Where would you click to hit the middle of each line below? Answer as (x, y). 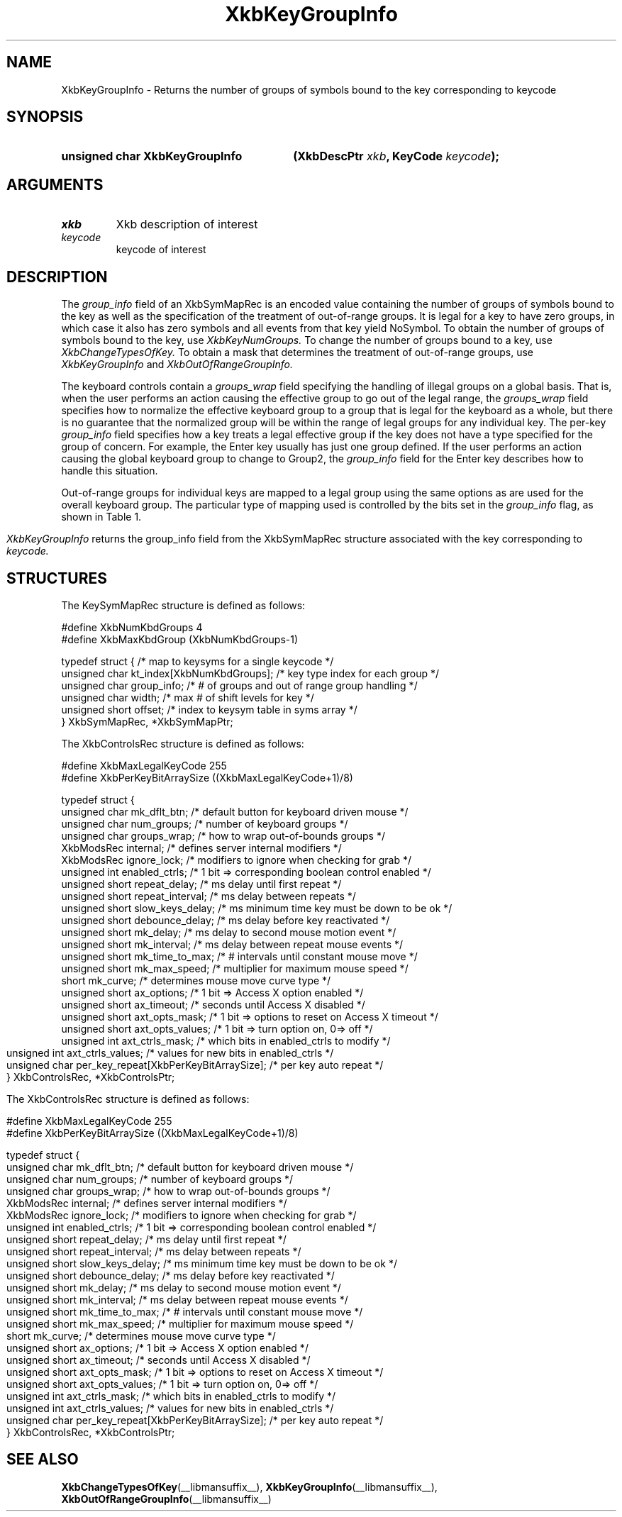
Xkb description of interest (187, 224)
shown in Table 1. (101, 517)
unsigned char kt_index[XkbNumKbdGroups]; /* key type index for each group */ (250, 673)
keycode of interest (161, 250)
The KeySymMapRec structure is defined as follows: (183, 605)
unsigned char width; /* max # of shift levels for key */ (188, 697)
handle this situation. (110, 471)
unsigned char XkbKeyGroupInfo (152, 156)
